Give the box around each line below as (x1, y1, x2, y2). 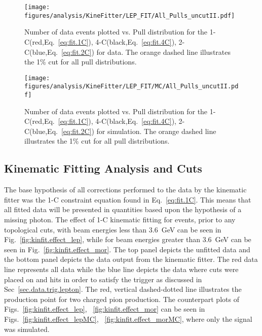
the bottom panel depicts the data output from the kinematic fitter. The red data (4, 254, 258, 264)
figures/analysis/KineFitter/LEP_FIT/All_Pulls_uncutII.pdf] (24, 12, 235, 19)
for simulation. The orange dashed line (96, 125, 216, 136)
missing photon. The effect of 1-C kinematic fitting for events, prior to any (4, 214, 236, 225)
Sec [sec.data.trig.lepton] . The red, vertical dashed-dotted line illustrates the (4, 284, 242, 294)
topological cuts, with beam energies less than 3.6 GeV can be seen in (4, 224, 221, 234)
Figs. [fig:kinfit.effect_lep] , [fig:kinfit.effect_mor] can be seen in (4, 304, 205, 314)
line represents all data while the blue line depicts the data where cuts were (4, 263, 239, 274)
